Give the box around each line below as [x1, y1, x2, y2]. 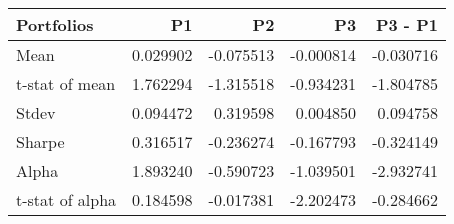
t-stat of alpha [16, 188, 117, 211]
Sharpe [16, 130, 65, 153]
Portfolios [16, 13, 94, 36]
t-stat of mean [16, 72, 116, 95]
